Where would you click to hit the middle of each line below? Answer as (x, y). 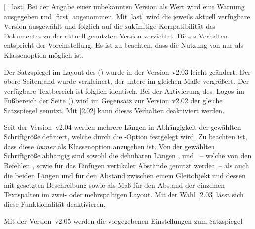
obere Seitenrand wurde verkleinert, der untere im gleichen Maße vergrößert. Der (127, 81)
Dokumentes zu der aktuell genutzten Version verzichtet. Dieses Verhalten (116, 35)
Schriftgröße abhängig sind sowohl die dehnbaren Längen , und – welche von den (128, 156)
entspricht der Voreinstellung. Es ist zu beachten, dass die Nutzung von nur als (124, 45)
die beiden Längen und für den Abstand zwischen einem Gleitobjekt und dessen (125, 175)
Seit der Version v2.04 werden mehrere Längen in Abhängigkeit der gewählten (123, 127)
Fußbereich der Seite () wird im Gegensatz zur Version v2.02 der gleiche (113, 100)
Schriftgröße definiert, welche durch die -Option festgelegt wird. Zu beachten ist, (126, 136)
